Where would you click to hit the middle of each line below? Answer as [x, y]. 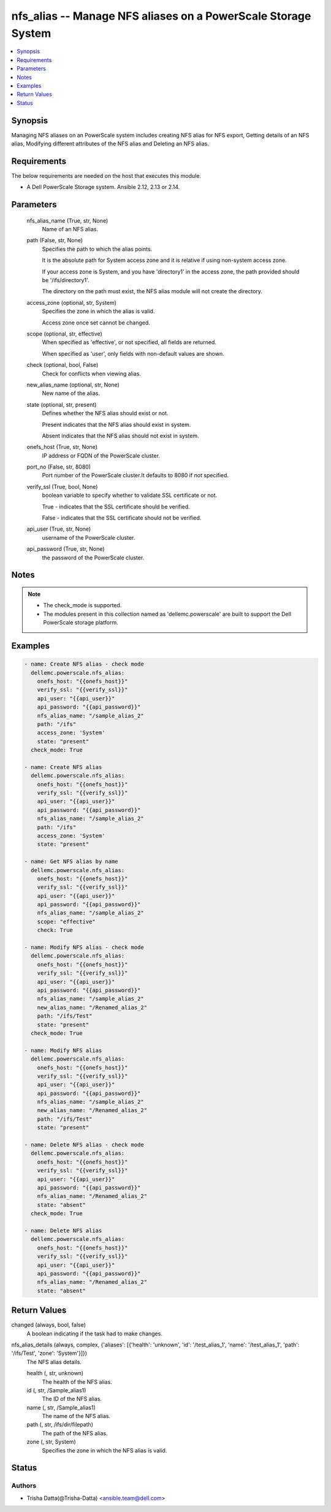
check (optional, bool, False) [63, 365]
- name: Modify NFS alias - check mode [84, 947]
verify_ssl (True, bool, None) [62, 486]
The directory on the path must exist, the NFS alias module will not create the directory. [152, 291]
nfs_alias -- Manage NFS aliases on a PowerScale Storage [161, 16]
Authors [24, 1486]
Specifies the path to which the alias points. [97, 249]
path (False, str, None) [55, 240]
